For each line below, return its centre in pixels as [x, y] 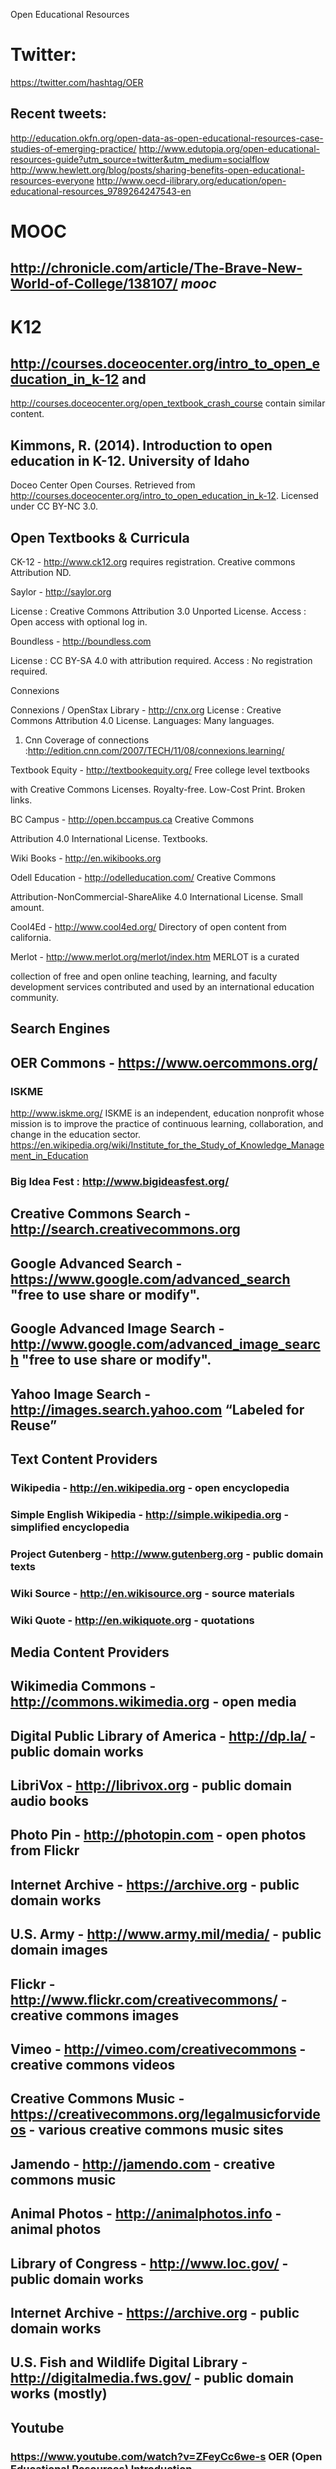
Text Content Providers [84, 1459]
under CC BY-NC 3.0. [54, 506]
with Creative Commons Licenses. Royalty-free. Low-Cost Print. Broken [158, 789]
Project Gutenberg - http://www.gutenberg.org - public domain [167, 1554]
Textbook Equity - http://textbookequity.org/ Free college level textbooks [160, 770]
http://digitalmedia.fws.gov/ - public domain [152, 2378]
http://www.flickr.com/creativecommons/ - [149, 1999]
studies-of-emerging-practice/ [73, 148]
